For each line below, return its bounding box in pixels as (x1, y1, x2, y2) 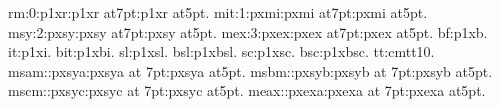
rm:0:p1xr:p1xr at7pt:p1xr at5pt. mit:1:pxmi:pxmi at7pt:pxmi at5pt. (8, 2, 428, 22)
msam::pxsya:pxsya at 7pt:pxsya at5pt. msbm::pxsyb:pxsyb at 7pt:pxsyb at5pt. (8, 60, 493, 81)
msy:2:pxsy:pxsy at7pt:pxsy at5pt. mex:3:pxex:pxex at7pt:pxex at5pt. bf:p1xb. (8, 21, 488, 42)
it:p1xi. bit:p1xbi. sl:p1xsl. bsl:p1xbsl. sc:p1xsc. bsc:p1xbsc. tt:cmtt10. (8, 41, 435, 62)
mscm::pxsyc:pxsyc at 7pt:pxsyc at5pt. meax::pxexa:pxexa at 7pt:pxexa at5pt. (8, 80, 486, 101)
